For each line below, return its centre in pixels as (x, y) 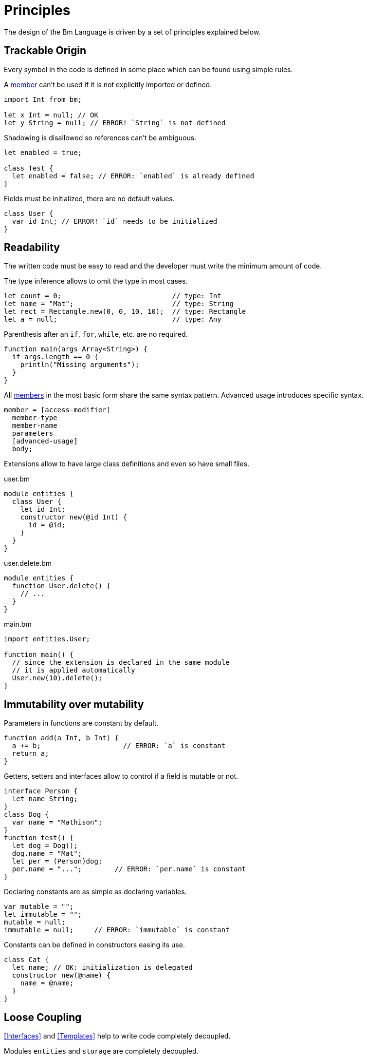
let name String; (45, 799)
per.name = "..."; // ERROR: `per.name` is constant (129, 869)
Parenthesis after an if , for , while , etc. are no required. (96, 334)
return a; (30, 754)
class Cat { (27, 960)
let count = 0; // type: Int (113, 296)
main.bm (18, 624)
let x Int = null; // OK (51, 115)
